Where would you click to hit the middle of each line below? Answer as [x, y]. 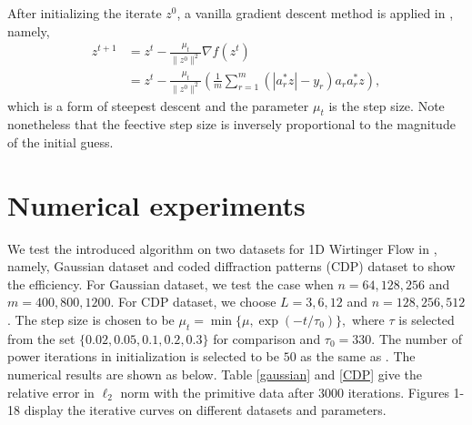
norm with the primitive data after [217, 392]
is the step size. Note [387, 105]
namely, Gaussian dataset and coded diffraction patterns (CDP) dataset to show [231, 266]
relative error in [51, 392]
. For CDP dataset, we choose [193, 302]
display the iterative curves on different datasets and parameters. [205, 410]
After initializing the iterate [85, 13]
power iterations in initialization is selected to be [143, 356]
